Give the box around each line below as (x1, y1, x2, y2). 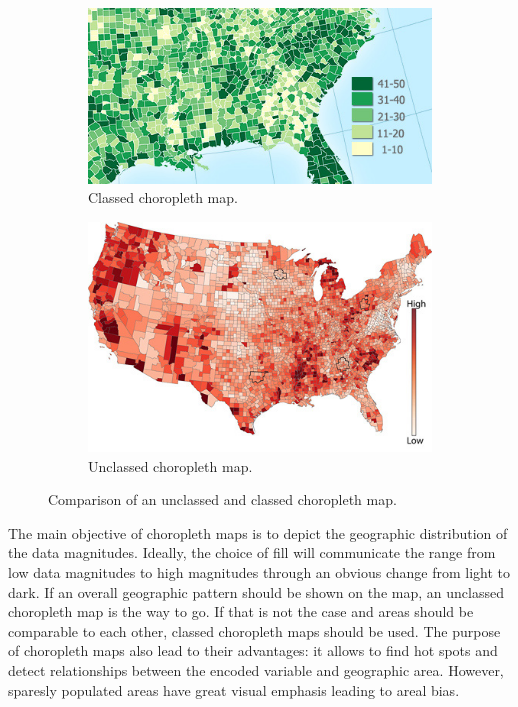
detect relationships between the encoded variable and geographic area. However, (8, 660, 504, 681)
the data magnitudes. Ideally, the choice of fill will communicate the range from (8, 542, 496, 563)
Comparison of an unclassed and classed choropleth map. (48, 489, 397, 510)
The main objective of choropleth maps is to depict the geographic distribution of (8, 522, 508, 543)
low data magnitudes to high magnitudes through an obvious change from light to (8, 562, 511, 583)
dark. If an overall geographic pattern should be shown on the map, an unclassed (8, 581, 504, 602)
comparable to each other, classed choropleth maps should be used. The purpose (8, 620, 501, 641)
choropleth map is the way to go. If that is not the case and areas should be (8, 601, 474, 622)
